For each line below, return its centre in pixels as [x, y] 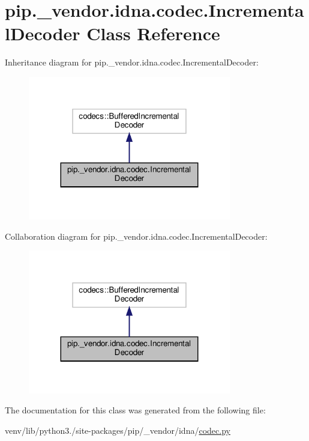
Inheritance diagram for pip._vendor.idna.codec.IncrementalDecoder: [132, 62]
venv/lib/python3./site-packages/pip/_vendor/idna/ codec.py [118, 430]
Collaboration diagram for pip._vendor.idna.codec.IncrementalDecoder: [136, 236]
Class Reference [153, 33]
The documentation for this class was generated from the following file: [135, 410]
